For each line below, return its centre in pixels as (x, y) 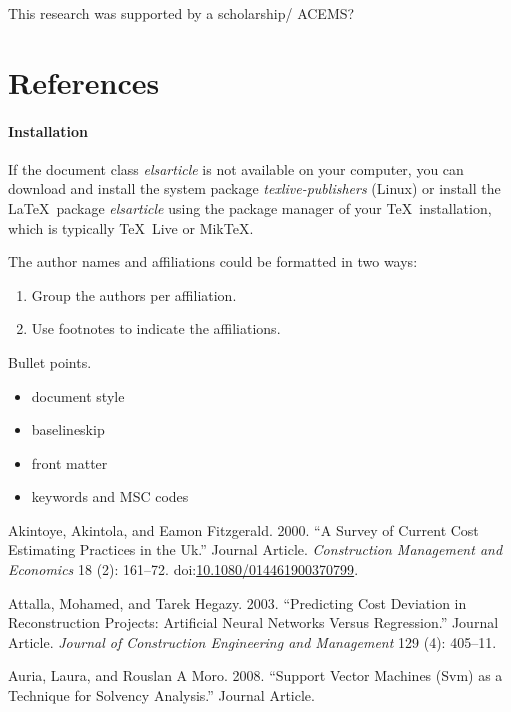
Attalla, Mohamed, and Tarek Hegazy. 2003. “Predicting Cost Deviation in (237, 602)
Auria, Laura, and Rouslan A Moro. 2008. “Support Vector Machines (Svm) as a (255, 675)
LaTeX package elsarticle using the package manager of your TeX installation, (250, 207)
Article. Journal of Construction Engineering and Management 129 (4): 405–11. (252, 641)
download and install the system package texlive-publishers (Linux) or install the (254, 188)
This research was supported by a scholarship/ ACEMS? (181, 13)
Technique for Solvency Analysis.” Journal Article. (161, 695)
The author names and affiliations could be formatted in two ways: (213, 261)
